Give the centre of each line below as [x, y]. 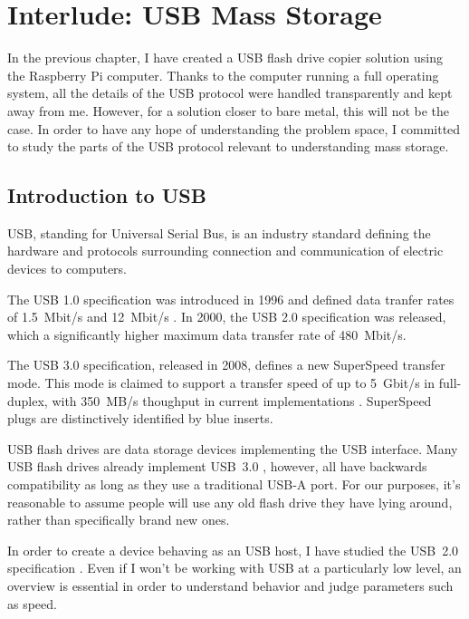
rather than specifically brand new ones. [119, 520]
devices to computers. [67, 269]
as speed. [32, 603]
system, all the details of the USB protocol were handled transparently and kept [230, 93]
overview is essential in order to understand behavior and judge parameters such [230, 585]
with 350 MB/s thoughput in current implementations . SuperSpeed [242, 400]
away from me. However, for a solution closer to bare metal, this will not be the [229, 110]
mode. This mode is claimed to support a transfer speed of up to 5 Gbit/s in [221, 383]
